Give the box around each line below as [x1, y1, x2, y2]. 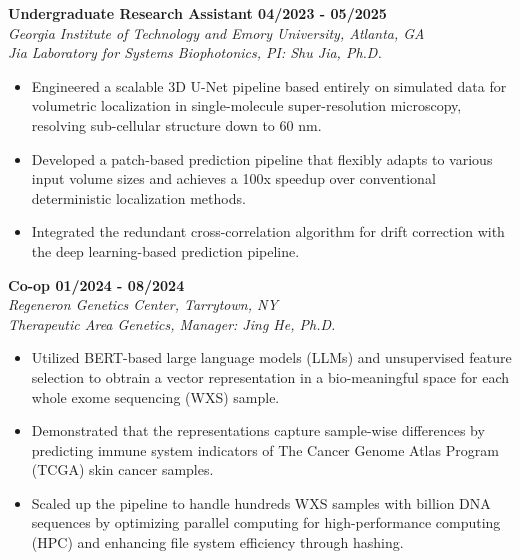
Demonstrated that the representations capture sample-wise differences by [31, 420, 485, 441]
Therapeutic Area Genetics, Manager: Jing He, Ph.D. [8, 313, 336, 334]
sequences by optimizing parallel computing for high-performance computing [31, 512, 501, 533]
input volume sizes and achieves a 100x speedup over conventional [31, 168, 436, 189]
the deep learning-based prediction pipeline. [31, 240, 300, 261]
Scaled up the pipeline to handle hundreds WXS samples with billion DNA [31, 492, 491, 513]
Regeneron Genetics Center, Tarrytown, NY [8, 294, 278, 315]
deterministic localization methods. [31, 187, 246, 208]
